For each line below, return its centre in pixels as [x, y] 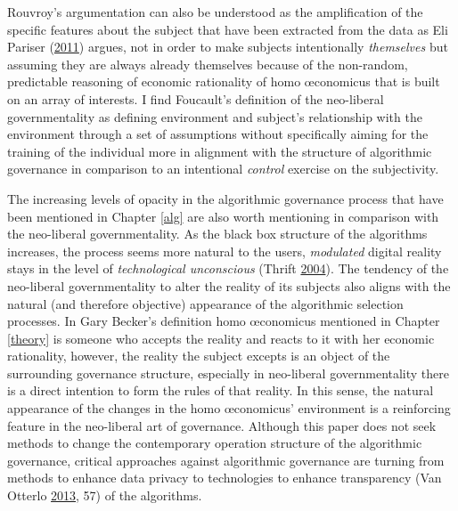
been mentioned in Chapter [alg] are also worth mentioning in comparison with [223, 216]
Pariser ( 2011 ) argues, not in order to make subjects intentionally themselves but [228, 47]
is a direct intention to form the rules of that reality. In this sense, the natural [221, 390]
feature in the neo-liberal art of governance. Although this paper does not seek [222, 425]
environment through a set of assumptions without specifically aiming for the [218, 134]
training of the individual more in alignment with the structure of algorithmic [220, 151]
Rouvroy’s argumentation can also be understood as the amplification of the [215, 12]
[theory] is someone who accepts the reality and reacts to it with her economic [221, 338]
